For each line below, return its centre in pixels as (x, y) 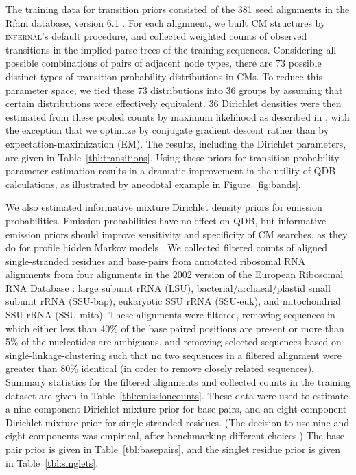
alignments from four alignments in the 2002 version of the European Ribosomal (175, 274)
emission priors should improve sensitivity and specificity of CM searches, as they (177, 234)
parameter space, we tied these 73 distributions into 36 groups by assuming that (174, 90)
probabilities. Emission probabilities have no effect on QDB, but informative (166, 220)
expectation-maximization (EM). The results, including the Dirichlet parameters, (176, 143)
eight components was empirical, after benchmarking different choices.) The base (175, 436)
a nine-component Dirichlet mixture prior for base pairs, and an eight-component (176, 409)
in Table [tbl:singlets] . (52, 462)
